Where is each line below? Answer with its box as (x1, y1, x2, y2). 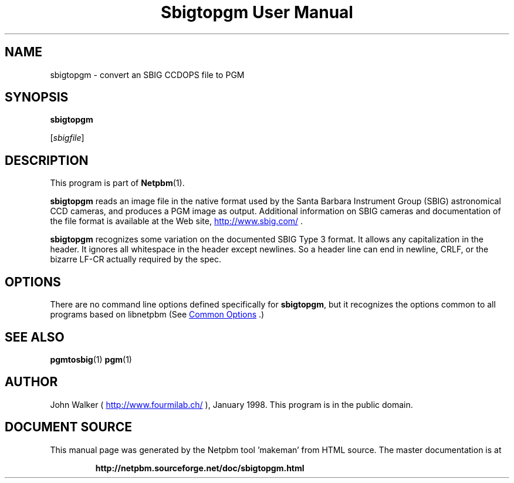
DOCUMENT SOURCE (5, 420, 132, 435)
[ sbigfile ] (50, 133, 84, 143)
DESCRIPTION (5, 153, 89, 168)
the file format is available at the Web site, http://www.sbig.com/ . (50, 216, 303, 227)
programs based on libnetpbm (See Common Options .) (50, 309, 265, 320)
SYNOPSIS (5, 90, 69, 105)
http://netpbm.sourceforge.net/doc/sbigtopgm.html (95, 462, 305, 473)
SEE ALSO (5, 329, 65, 344)
